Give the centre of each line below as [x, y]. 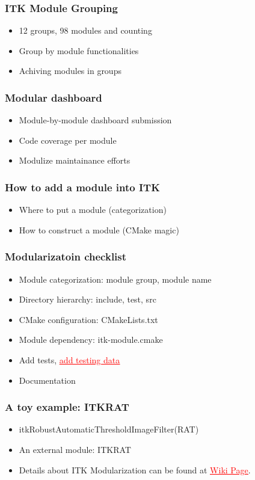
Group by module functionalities [79, 50]
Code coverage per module [68, 140]
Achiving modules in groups [70, 71]
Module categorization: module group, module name [115, 279]
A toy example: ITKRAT [67, 407]
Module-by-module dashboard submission [95, 120]
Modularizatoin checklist [66, 257]
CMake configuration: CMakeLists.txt [88, 319]
